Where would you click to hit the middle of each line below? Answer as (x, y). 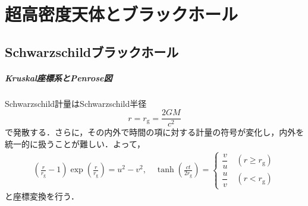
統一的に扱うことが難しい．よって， (75, 143)
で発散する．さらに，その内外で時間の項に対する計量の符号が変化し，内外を (155, 132)
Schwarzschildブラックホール (92, 51)
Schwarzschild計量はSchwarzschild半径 (76, 103)
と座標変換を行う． (42, 196)
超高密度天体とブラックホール (122, 14)
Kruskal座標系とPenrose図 (59, 77)
